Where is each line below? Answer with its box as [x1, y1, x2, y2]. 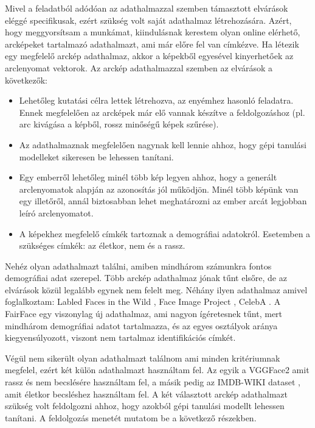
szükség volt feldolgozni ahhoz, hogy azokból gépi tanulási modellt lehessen [5, 399, 285, 412]
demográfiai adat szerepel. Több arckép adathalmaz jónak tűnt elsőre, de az [5, 271, 287, 284]
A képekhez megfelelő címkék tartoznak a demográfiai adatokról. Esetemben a [19, 227, 311, 240]
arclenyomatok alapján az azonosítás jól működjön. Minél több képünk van [19, 182, 299, 195]
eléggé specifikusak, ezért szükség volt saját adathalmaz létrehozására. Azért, [5, 13, 292, 26]
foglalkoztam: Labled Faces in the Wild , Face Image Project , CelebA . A [5, 295, 281, 308]
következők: [5, 73, 47, 86]
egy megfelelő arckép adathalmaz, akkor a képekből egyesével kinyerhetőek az [5, 49, 294, 62]
